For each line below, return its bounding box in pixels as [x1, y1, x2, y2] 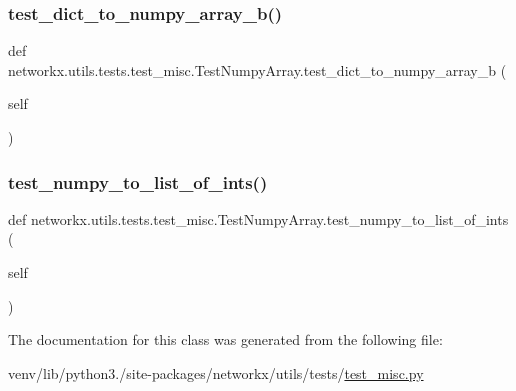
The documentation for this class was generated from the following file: [8, 329, 443, 350]
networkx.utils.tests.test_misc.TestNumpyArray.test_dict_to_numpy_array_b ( [8, 59, 507, 80]
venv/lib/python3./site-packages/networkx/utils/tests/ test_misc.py [8, 362, 424, 383]
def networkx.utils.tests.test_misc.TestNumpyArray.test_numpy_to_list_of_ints [8, 208, 509, 229]
